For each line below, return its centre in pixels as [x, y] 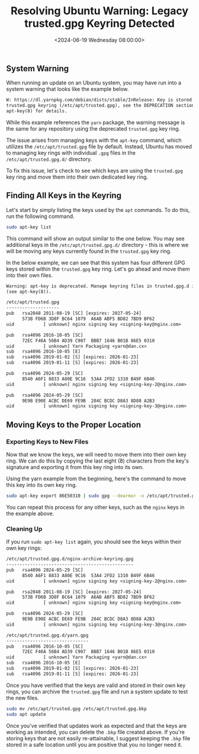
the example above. [30, 513]
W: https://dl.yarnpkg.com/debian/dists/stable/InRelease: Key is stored [99, 100]
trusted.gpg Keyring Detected [99, 23]
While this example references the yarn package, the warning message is [96, 122]
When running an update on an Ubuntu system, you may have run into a [94, 83]
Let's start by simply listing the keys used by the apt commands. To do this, [98, 210]
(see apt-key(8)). [29, 292]
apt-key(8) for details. [37, 111]
